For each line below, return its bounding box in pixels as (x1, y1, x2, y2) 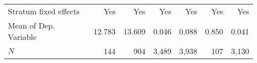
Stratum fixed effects (8, 5, 80, 17)
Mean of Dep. (8, 20, 55, 31)
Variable (8, 31, 37, 42)
